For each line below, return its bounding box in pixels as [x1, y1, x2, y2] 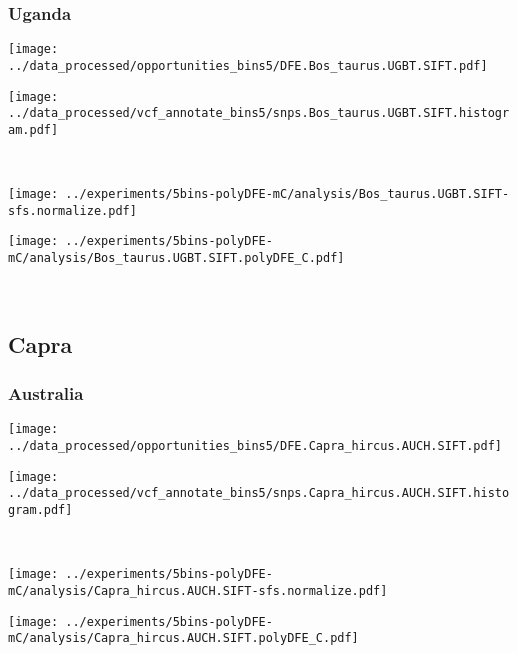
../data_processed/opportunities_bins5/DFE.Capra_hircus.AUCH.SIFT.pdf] [8, 438, 502, 453]
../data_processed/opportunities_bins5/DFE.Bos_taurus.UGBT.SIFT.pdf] [8, 58, 488, 73]
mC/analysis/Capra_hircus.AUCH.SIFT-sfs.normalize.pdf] [8, 583, 388, 598]
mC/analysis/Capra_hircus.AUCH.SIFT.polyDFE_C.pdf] [8, 631, 359, 646]
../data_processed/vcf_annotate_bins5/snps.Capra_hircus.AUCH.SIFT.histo [8, 486, 510, 501]
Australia [8, 381, 84, 406]
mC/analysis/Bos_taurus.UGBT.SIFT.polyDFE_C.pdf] [8, 251, 345, 266]
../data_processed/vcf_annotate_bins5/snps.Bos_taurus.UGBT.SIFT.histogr [8, 106, 510, 121]
